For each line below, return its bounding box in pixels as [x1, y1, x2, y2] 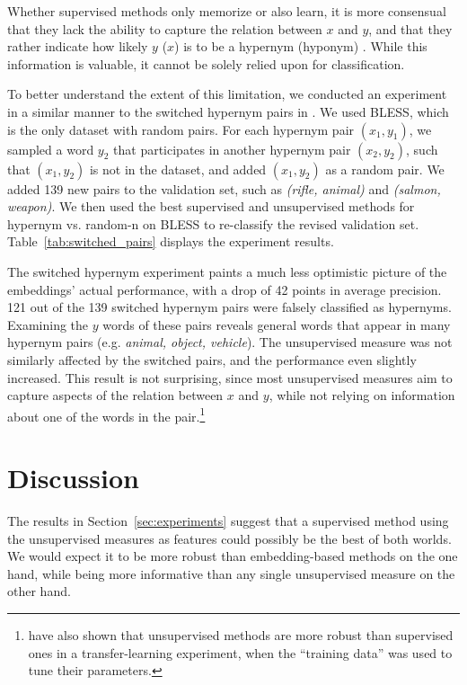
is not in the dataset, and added [89, 159, 267, 178]
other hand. [7, 582, 71, 600]
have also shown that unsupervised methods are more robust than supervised [28, 626, 454, 645]
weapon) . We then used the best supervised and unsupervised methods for [7, 197, 415, 216]
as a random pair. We [325, 159, 445, 178]
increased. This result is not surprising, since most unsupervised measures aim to [7, 368, 453, 387]
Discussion [7, 459, 139, 496]
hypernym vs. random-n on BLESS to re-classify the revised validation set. [7, 214, 419, 233]
